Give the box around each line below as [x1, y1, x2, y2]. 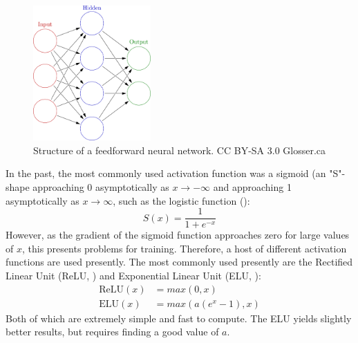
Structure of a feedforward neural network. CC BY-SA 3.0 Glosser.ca [33, 142, 326, 157]
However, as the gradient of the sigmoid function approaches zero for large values [6, 228, 350, 242]
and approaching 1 [213, 179, 292, 194]
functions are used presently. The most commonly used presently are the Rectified [6, 254, 353, 269]
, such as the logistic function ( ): [113, 193, 250, 207]
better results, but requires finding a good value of [6, 324, 219, 339]
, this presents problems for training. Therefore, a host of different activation [21, 241, 347, 255]
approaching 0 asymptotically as [32, 179, 169, 194]
